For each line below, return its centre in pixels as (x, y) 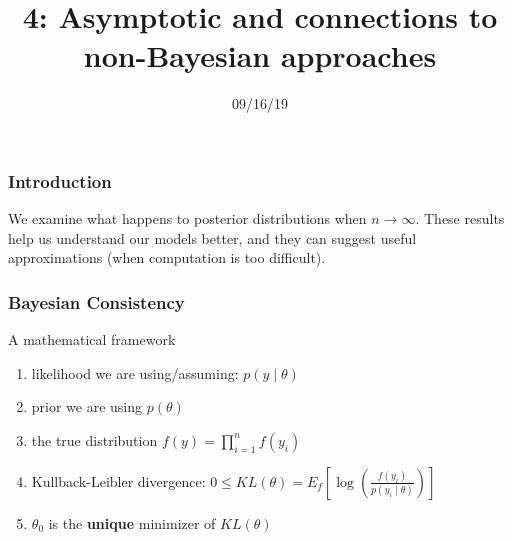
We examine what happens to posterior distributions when (187, 218)
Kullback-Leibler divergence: (118, 480)
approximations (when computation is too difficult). (167, 257)
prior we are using (87, 406)
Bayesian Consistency (96, 301)
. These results (460, 218)
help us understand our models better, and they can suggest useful (212, 237)
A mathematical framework (92, 339)
